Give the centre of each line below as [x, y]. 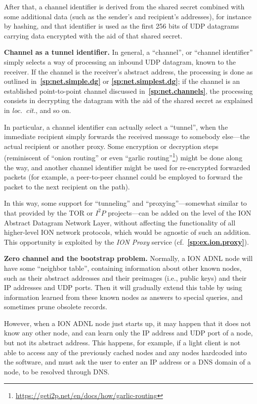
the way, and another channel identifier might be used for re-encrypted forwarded [127, 167]
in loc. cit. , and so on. [38, 110]
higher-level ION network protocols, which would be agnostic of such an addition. [128, 232]
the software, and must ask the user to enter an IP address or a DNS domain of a [128, 362]
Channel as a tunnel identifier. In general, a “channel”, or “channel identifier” [128, 52]
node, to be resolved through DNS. [57, 371]
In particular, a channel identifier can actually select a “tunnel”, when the [116, 127]
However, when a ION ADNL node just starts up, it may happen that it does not [128, 323]
